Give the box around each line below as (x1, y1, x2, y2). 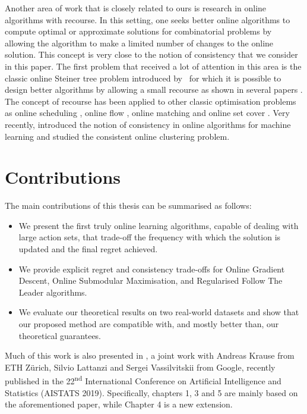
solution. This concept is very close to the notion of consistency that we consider (5, 48, 298, 61)
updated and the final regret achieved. (18, 243, 158, 255)
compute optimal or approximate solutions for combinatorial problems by (5, 25, 272, 37)
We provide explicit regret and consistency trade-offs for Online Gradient (18, 262, 285, 275)
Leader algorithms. (18, 286, 87, 298)
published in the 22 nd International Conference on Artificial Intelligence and (5, 373, 281, 387)
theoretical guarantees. (18, 329, 102, 341)
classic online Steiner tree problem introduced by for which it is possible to (5, 71, 281, 84)
